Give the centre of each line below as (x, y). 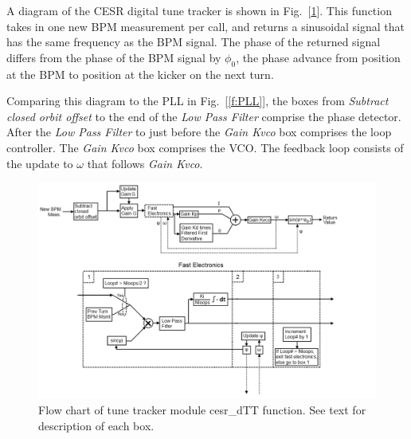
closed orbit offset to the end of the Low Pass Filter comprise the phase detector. (204, 116)
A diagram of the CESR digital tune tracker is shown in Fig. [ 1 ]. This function (199, 10)
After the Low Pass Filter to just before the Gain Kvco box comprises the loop (199, 132)
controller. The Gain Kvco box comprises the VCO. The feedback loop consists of (205, 147)
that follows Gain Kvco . (145, 163)
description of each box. (96, 425)
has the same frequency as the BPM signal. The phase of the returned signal (194, 42)
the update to (40, 163)
